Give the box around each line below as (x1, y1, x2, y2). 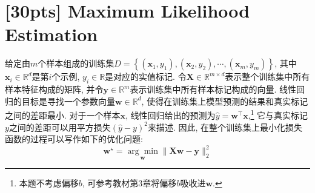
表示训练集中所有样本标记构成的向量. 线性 (130, 83, 297, 96)
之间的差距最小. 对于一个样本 (5, 108, 121, 121)
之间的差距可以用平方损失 (8, 120, 111, 133)
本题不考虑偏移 (19, 177, 79, 189)
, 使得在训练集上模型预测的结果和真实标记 (141, 94, 308, 107)
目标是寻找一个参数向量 (21, 94, 115, 107)
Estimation (5, 22, 98, 47)
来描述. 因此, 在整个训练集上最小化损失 (147, 120, 303, 133)
